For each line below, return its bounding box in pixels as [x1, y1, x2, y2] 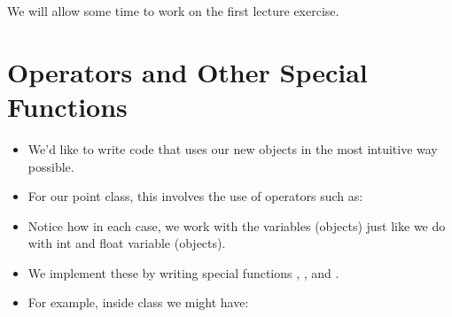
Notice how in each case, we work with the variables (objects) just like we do [27, 216, 446, 235]
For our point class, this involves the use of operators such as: [27, 187, 363, 205]
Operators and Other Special [7, 53, 368, 89]
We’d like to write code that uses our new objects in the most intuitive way [27, 139, 438, 158]
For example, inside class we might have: [27, 293, 249, 312]
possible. [27, 157, 74, 175]
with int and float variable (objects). [27, 234, 226, 252]
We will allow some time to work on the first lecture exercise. [7, 2, 339, 19]
